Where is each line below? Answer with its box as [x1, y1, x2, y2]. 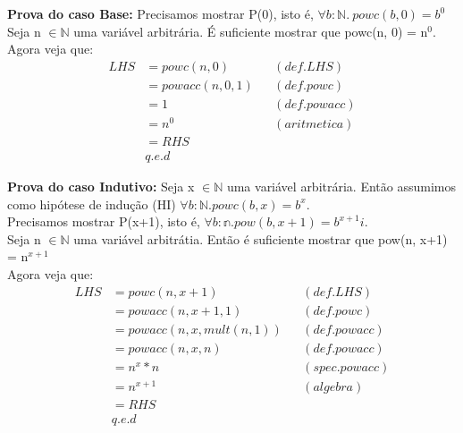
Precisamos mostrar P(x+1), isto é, [7, 212, 200, 231]
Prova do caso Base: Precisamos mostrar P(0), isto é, [7, 4, 314, 22]
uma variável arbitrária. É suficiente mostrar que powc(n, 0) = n [73, 21, 428, 40]
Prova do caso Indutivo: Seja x [7, 177, 195, 196]
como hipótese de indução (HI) [7, 194, 176, 213]
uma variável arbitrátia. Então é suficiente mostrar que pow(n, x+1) [73, 229, 448, 248]
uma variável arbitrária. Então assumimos [226, 177, 456, 196]
